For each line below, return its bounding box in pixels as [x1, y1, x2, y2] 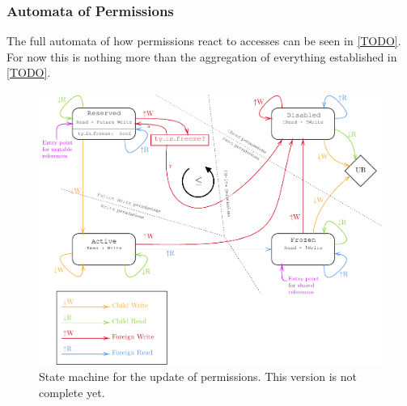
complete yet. [39, 383, 105, 400]
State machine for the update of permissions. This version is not [39, 368, 357, 385]
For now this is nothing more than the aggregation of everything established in [6, 48, 397, 65]
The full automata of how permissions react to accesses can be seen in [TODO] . [6, 32, 401, 49]
